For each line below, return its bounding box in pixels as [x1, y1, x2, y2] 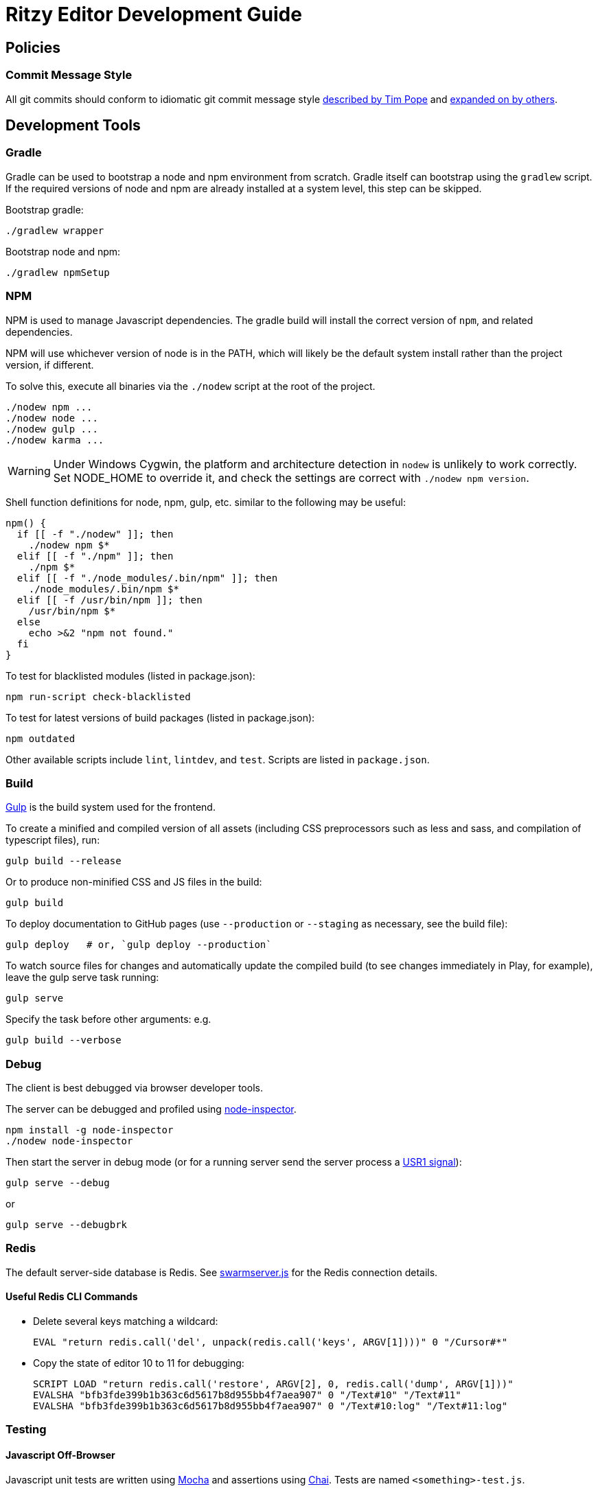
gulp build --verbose [5, 1035, 122, 1046]
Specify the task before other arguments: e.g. [5, 1013, 211, 1026]
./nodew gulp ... [5, 423, 98, 435]
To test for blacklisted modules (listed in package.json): [5, 669, 255, 682]
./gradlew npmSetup [5, 266, 110, 278]
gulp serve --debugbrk [5, 1219, 128, 1231]
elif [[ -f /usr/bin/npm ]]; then [16, 594, 203, 605]
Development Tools [5, 116, 141, 134]
